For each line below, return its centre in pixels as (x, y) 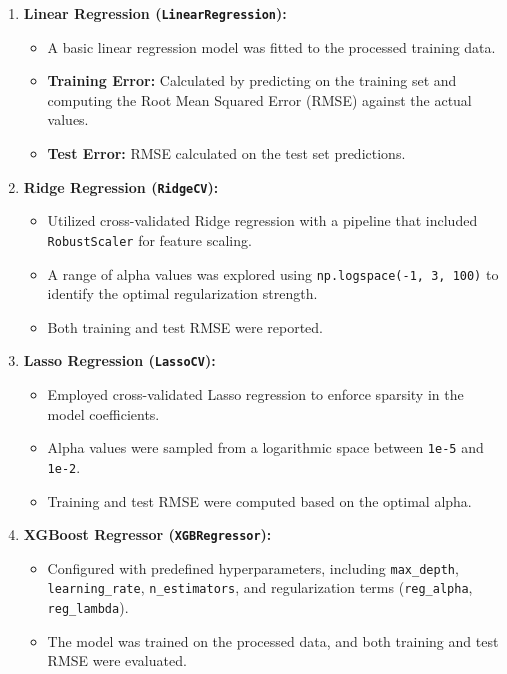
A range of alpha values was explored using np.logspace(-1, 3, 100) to (273, 273)
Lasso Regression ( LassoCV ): (119, 360)
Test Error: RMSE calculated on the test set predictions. (226, 153)
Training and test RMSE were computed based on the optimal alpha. (259, 500)
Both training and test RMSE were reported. (185, 326)
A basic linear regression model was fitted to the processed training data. (271, 46)
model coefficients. (103, 413)
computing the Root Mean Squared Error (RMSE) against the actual (259, 99)
